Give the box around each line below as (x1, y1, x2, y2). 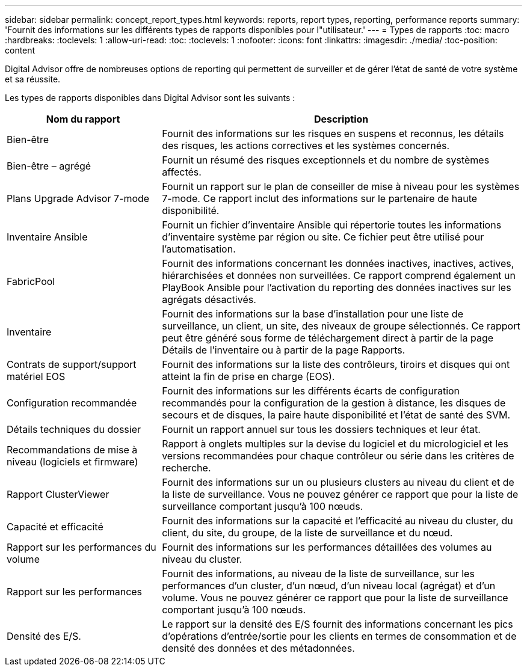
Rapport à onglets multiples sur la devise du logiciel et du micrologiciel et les (162, 438, 508, 450)
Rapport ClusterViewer (7, 488, 109, 500)
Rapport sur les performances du (7, 541, 156, 553)
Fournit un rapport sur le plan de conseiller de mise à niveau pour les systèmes (162, 180, 520, 192)
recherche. (162, 462, 211, 474)
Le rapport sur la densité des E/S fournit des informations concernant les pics (162, 618, 513, 630)
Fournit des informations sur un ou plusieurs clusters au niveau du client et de (162, 476, 514, 488)
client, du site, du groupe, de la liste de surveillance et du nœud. (162, 527, 453, 539)
